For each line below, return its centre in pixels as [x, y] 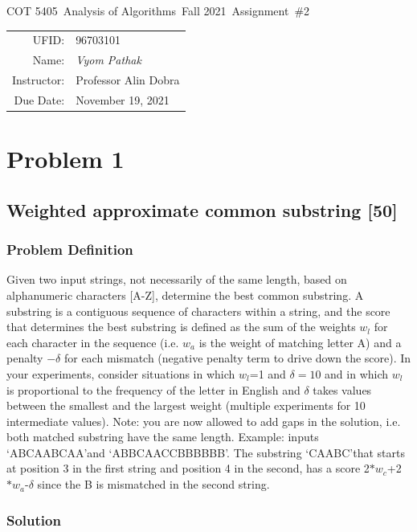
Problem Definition [70, 250]
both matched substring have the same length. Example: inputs [163, 437]
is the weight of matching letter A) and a [300, 342]
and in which [357, 373]
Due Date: [39, 99]
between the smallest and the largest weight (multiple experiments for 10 [186, 405]
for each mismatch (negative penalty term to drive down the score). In [237, 358]
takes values [342, 389]
